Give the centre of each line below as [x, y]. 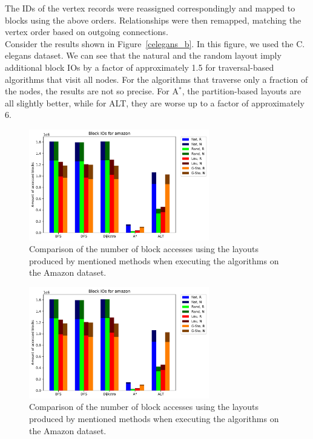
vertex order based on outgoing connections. [87, 32]
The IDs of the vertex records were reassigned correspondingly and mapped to [150, 8]
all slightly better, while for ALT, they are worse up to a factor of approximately [155, 102]
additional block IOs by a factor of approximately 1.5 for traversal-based [140, 67]
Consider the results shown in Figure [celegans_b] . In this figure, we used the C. [155, 43]
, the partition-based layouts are [242, 91]
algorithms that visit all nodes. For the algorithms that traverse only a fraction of [156, 79]
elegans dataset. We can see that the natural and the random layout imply [143, 55]
